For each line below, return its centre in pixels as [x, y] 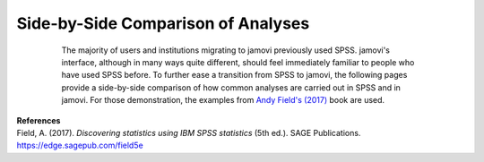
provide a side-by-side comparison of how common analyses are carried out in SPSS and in [231, 87]
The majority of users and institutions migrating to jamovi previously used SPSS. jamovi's [225, 50]
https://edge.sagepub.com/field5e [80, 145]
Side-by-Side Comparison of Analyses [163, 23]
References [39, 120]
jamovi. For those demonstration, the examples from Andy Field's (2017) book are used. [223, 100]
